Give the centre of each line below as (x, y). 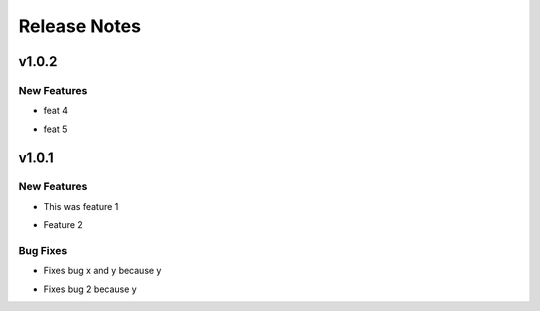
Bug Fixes (43, 251)
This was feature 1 (81, 206)
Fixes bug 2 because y (90, 289)
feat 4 (56, 111)
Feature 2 (63, 225)
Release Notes (80, 26)
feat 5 (55, 129)
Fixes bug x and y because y (102, 271)
